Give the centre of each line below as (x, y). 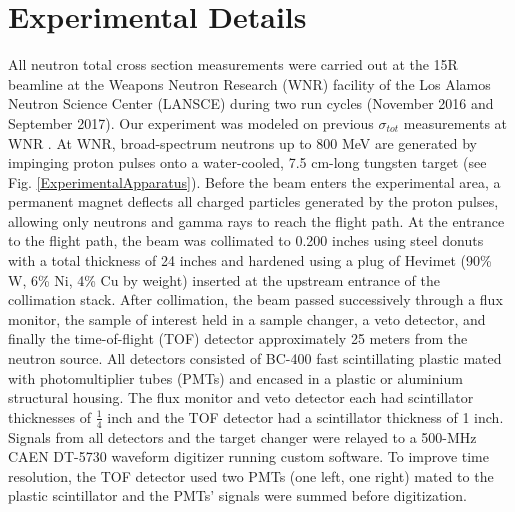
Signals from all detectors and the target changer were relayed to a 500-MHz (242, 436)
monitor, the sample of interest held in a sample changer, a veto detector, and (247, 318)
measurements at (455, 122)
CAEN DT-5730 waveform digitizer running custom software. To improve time (248, 456)
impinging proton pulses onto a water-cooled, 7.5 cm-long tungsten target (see (247, 162)
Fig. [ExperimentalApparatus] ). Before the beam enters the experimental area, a (254, 181)
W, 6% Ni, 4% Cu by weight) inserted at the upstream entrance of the (224, 279)
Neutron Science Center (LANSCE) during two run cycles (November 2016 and (251, 103)
